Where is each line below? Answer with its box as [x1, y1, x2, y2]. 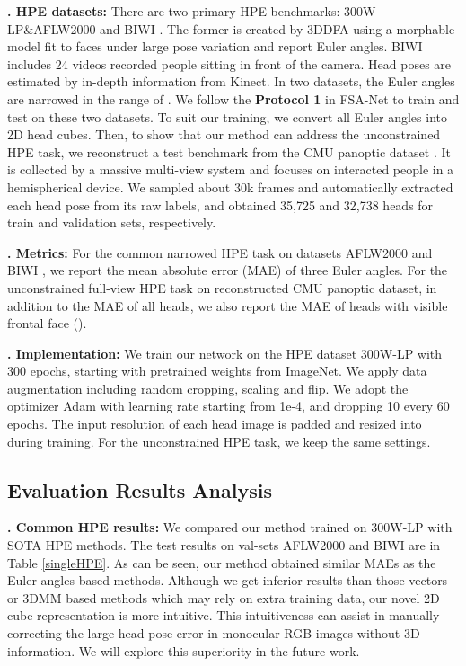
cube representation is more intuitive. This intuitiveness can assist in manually [7, 606, 440, 625]
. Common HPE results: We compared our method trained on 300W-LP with [7, 518, 453, 537]
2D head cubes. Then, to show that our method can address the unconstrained [7, 125, 441, 144]
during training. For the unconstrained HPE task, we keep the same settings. [7, 431, 431, 450]
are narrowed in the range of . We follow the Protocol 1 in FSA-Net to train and [7, 89, 460, 108]
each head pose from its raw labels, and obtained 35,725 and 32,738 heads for [7, 195, 434, 214]
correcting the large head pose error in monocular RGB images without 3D [7, 624, 420, 643]
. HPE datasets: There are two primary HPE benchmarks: [7, 2, 340, 20]
